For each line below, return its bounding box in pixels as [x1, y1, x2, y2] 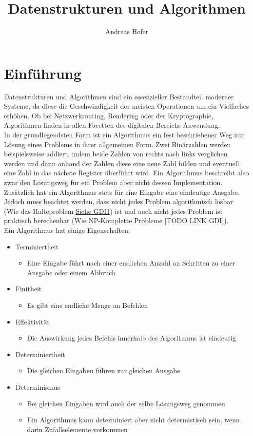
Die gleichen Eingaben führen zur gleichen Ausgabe [27, 365, 180, 376]
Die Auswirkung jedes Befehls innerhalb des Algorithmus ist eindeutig [27, 333, 236, 343]
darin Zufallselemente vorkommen [27, 424, 128, 434]
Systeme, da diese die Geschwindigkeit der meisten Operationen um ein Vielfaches [4, 101, 249, 111]
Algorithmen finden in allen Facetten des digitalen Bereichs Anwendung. [4, 120, 220, 130]
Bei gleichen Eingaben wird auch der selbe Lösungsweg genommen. [27, 398, 227, 408]
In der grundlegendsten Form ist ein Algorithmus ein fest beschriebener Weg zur [4, 130, 244, 140]
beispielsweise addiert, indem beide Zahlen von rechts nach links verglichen [4, 149, 228, 159]
